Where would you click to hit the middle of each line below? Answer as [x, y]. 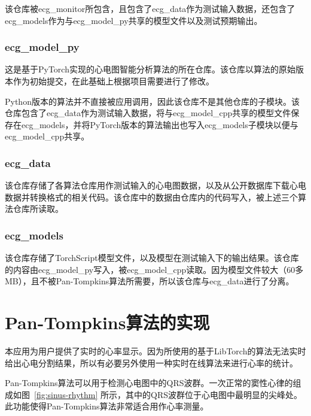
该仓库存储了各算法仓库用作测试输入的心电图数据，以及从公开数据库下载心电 [155, 185]
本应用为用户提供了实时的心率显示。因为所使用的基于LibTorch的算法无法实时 [155, 351]
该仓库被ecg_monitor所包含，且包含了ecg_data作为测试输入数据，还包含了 [150, 8]
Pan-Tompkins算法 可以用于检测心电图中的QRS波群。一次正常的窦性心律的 [149, 383]
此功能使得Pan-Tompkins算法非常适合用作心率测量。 [107, 406]
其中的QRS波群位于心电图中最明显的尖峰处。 [214, 394]
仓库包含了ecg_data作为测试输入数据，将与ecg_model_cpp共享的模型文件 [148, 113]
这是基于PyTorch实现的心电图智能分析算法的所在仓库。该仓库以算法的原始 [150, 69]
